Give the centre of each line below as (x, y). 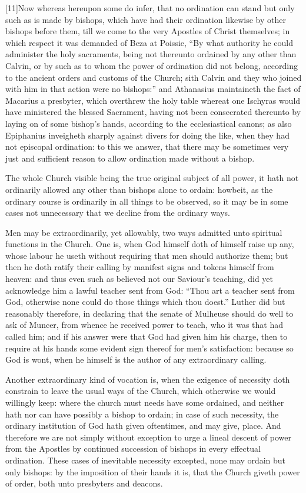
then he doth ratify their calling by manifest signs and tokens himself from (140, 267)
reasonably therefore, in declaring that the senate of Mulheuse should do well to (149, 313)
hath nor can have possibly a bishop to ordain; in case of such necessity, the (142, 414)
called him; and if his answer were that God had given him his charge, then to (147, 336)
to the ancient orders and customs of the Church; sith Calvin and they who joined (154, 77)
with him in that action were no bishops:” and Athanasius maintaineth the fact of (153, 89)
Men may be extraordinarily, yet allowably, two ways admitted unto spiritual (144, 232)
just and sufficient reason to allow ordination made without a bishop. (130, 158)
